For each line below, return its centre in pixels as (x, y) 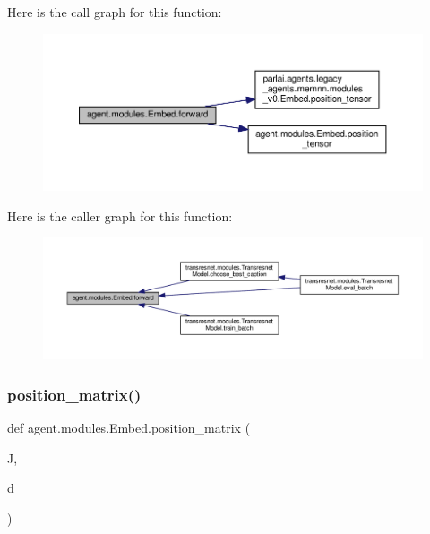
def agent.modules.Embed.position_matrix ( (129, 427)
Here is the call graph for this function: (115, 12)
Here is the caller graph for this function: (120, 215)
